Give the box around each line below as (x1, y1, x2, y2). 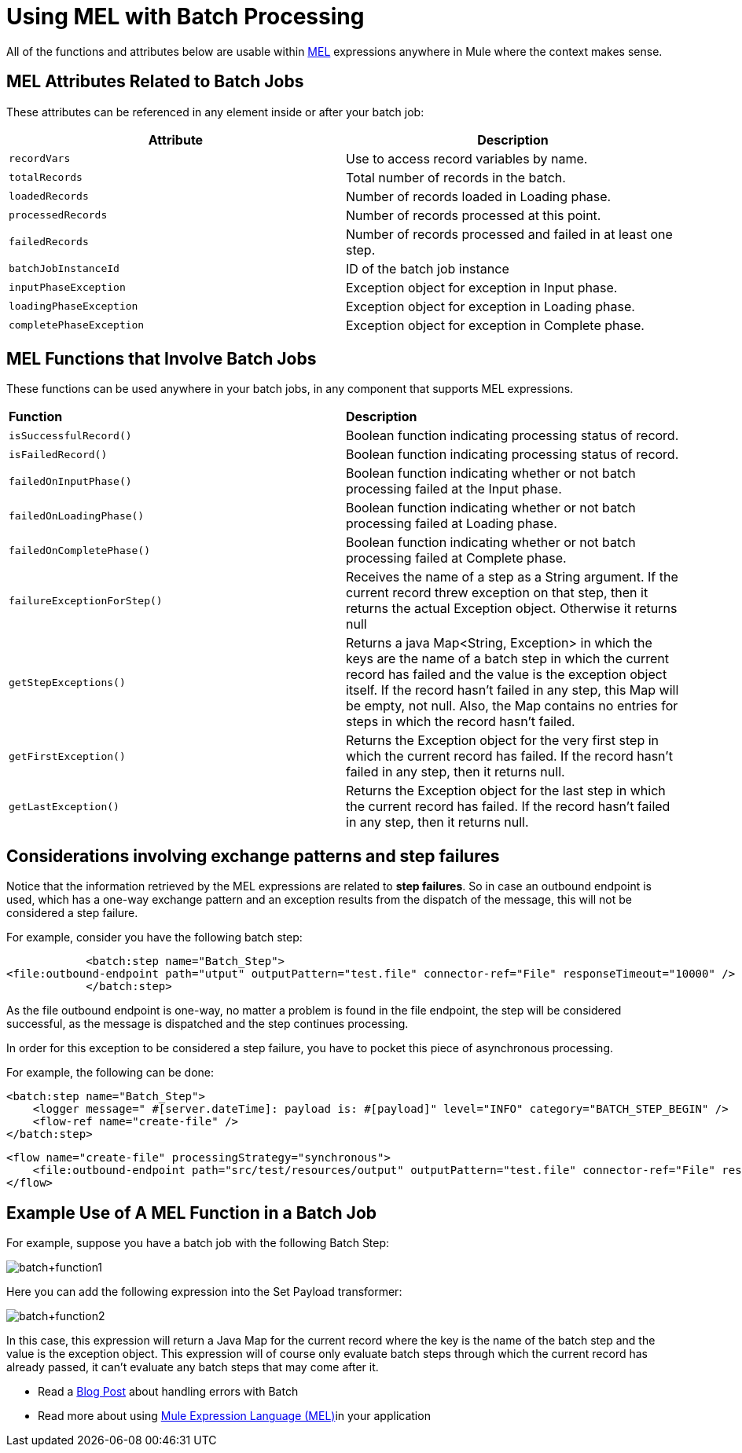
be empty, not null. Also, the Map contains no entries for (346, 698, 678, 714)
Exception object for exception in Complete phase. (346, 317, 645, 333)
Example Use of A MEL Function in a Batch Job (6, 1202, 377, 1223)
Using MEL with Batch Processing (6, 3, 365, 30)
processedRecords (9, 209, 108, 222)
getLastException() (9, 800, 119, 813)
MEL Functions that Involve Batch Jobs (6, 349, 317, 369)
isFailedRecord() (9, 448, 108, 460)
